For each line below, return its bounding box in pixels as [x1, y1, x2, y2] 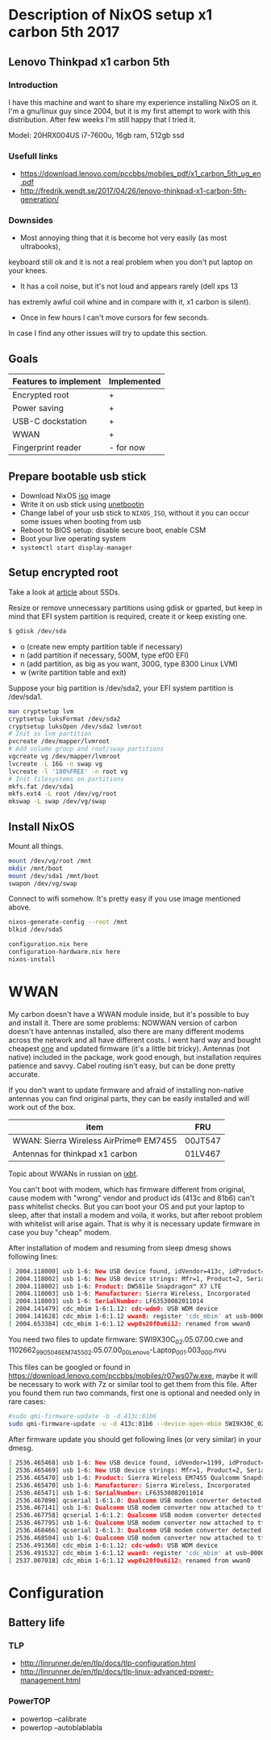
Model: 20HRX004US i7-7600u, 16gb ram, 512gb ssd [8, 130, 185, 140]
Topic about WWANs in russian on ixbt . [8, 1169, 139, 1179]
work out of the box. [8, 1102, 76, 1112]
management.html [19, 1675, 81, 1685]
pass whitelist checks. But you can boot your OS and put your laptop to [8, 1201, 245, 1211]
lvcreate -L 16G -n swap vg [8, 759, 103, 768]
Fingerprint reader [12, 442, 82, 453]
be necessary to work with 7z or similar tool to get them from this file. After [8, 1380, 257, 1389]
